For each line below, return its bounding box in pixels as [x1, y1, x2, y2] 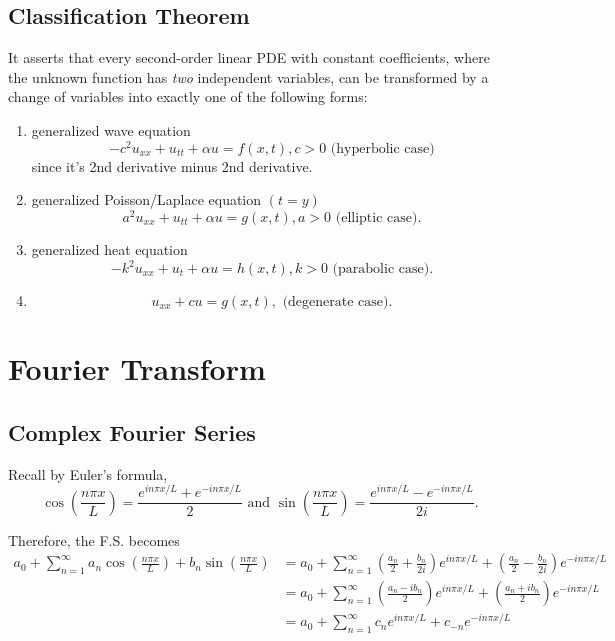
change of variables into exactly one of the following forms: [8, 86, 368, 107]
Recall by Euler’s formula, [8, 463, 168, 484]
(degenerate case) [282, 295, 389, 310]
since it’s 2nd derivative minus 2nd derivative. [31, 155, 313, 176]
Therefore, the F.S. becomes [8, 529, 180, 550]
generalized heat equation [31, 238, 188, 259]
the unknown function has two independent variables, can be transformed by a [8, 66, 489, 87]
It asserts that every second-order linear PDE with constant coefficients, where [8, 47, 490, 68]
